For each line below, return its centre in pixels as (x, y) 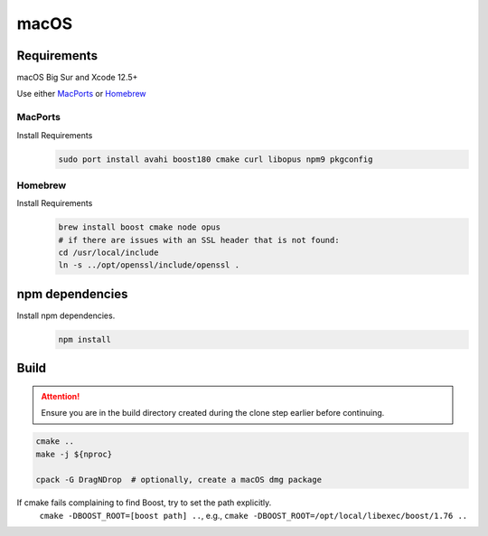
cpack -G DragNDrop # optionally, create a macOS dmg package (179, 480)
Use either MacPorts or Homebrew (81, 94)
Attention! (61, 396)
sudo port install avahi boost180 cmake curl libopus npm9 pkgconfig (216, 159)
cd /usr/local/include (108, 253)
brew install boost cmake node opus (140, 227)
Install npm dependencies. (66, 315)
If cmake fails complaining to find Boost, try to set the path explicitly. (144, 503)
